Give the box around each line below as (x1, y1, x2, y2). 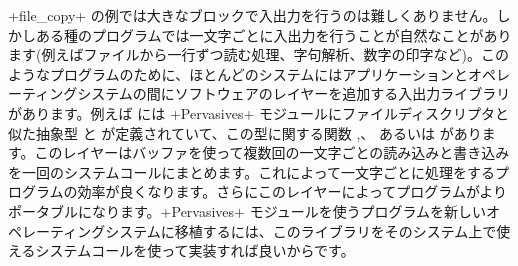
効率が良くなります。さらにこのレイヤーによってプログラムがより (77, 181, 507, 202)
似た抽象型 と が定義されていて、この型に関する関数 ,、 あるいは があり (8, 122, 482, 143)
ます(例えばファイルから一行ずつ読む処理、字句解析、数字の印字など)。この (8, 44, 509, 65)
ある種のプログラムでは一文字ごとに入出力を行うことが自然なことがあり (35, 24, 512, 45)
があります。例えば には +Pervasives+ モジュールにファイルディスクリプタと (8, 102, 510, 123)
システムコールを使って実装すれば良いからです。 (35, 240, 355, 261)
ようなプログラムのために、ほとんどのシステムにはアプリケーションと (8, 63, 469, 84)
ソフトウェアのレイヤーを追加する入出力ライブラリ (174, 83, 511, 104)
